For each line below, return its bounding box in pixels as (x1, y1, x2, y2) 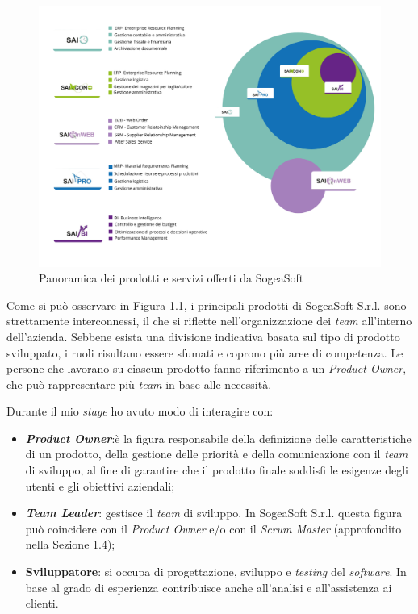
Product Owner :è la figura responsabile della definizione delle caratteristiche (25, 429, 412, 446)
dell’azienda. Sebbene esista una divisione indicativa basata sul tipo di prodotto (6, 328, 400, 345)
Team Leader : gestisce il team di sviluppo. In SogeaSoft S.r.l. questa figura (25, 504, 403, 521)
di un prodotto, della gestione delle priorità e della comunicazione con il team (25, 445, 408, 462)
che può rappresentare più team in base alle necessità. (6, 375, 272, 392)
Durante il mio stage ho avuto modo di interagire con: (6, 403, 274, 420)
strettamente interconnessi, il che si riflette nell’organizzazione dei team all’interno (6, 312, 412, 329)
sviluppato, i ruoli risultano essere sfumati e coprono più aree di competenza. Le (6, 344, 403, 361)
